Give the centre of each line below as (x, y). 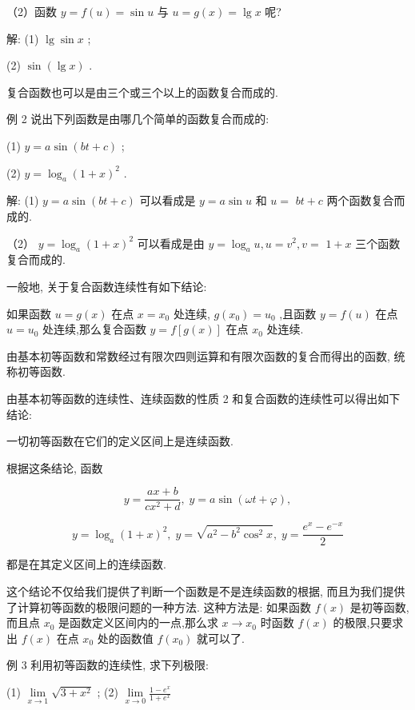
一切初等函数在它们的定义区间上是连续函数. (120, 441)
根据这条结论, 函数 (55, 467)
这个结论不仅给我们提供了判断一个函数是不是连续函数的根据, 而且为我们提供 (206, 591)
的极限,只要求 (368, 622)
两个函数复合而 (366, 200)
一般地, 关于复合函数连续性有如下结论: (107, 286)
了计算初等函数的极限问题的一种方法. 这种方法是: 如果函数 (159, 606)
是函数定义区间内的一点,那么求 (138, 622)
